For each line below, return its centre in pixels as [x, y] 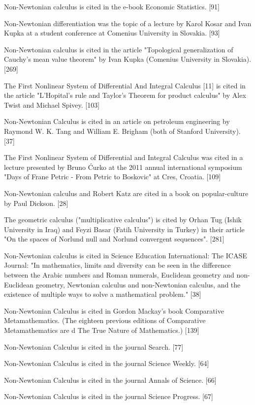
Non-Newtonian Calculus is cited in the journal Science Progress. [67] [109, 396]
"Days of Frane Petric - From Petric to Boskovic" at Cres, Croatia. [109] [112, 177]
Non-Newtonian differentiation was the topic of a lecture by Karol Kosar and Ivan [128, 23]
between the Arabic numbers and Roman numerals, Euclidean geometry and [119, 275]
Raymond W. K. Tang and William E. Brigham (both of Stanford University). [122, 131]
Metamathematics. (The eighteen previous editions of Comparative [105, 320]
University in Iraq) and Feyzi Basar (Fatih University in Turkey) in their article [124, 229]
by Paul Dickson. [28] [36, 203]
